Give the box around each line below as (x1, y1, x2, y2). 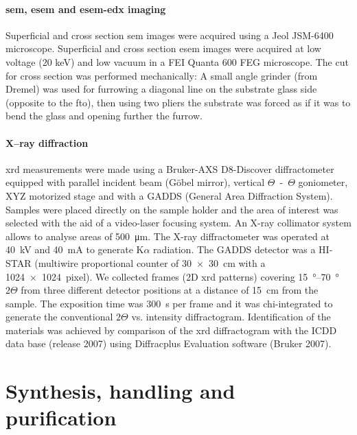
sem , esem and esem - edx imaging (5, 1, 166, 16)
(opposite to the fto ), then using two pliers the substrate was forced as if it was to (5, 95, 351, 109)
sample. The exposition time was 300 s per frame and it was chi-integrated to (5, 296, 333, 310)
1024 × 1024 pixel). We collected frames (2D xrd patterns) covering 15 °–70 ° (5, 269, 339, 283)
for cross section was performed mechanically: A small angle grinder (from (5, 68, 318, 82)
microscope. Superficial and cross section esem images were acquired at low (5, 41, 321, 56)
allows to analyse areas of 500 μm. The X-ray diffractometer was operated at (5, 228, 330, 243)
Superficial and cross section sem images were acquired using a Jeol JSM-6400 (5, 27, 334, 42)
